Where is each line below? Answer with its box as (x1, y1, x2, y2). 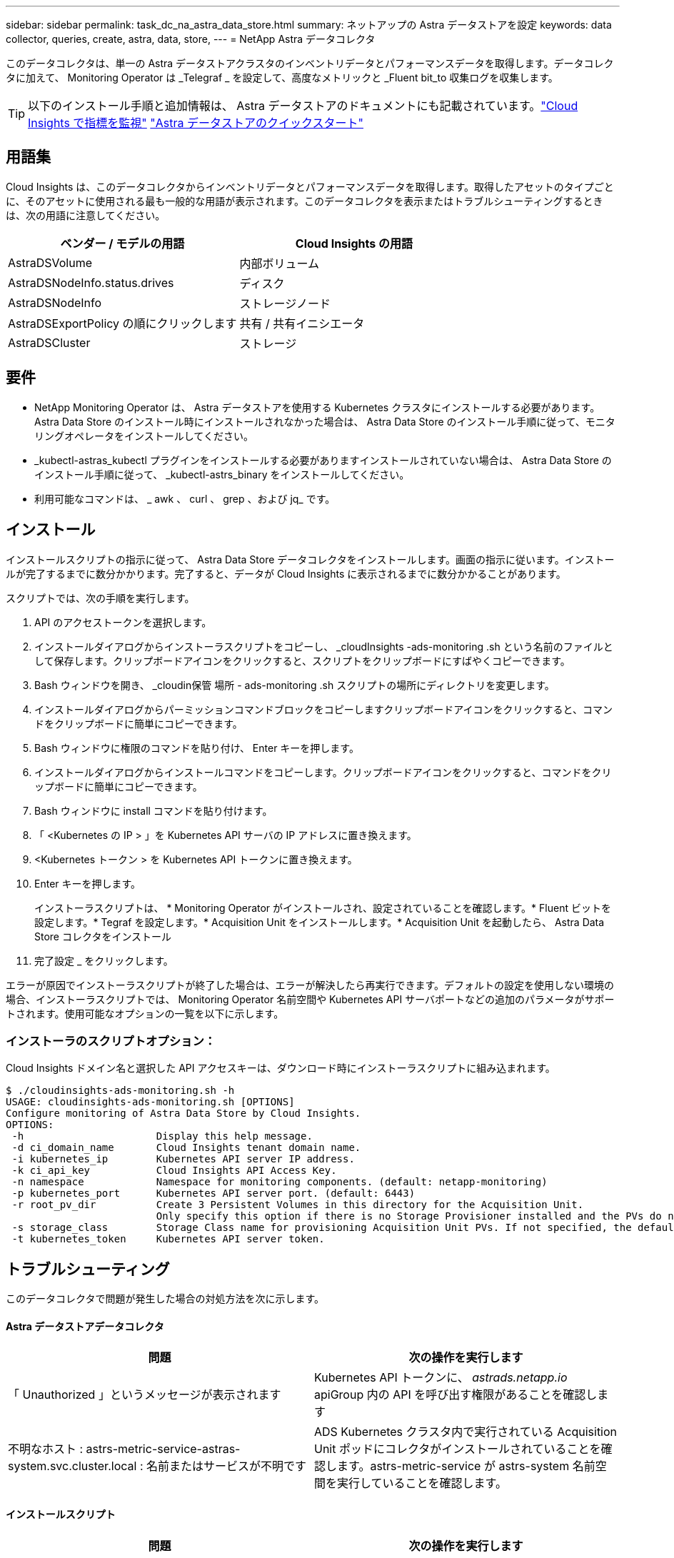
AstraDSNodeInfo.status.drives (8, 275, 174, 290)
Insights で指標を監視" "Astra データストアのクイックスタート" (28, 116, 363, 130)
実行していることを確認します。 (337, 1476, 507, 1491)
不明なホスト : (8, 1442, 84, 1457)
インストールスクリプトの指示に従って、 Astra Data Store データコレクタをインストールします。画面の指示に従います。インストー (6, 553, 615, 566)
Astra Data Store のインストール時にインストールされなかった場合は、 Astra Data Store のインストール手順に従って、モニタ (34, 415, 615, 428)
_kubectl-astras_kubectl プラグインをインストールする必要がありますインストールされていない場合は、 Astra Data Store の (34, 453, 612, 466)
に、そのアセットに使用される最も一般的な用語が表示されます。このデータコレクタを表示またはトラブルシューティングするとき (6, 194, 603, 207)
